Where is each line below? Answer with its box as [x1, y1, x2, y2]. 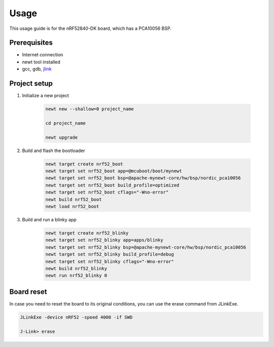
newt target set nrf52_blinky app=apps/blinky [45, 237, 163, 243]
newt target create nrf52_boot [45, 161, 124, 167]
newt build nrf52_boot [45, 197, 102, 202]
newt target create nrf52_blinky [45, 230, 129, 236]
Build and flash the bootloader [22, 147, 86, 153]
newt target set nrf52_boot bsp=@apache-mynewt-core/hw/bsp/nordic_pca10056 [45, 175, 241, 181]
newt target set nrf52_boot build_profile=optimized [45, 182, 180, 188]
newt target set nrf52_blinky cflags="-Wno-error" [45, 258, 175, 264]
